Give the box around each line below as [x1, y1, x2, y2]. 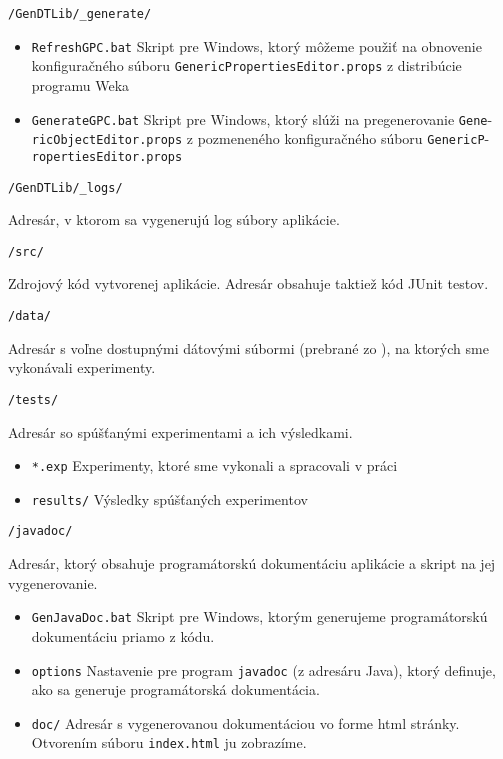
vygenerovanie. [8, 572, 98, 593]
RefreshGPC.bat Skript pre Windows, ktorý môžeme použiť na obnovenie [31, 35, 482, 56]
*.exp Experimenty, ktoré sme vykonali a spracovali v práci [31, 455, 398, 476]
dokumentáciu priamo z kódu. [31, 625, 215, 646]
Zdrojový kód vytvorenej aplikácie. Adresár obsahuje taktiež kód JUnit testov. [8, 273, 489, 294]
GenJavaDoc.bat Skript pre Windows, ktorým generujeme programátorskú [31, 606, 488, 627]
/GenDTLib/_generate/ [8, 7, 152, 21]
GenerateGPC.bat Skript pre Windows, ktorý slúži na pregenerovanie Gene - [31, 108, 493, 129]
